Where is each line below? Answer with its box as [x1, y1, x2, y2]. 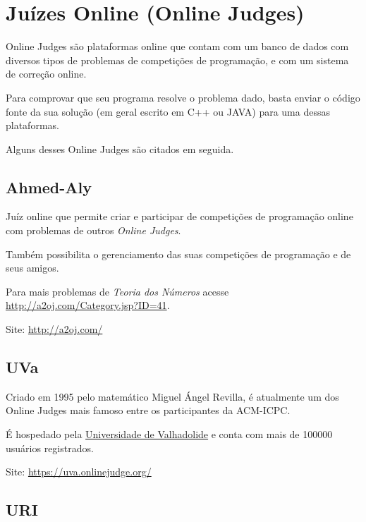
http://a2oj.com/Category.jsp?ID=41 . [6, 298, 170, 312]
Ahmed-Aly [6, 176, 92, 198]
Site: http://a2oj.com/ [6, 322, 103, 336]
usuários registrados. [6, 440, 94, 455]
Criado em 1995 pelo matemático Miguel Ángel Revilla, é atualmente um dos [6, 389, 339, 403]
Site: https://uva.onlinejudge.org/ [6, 464, 152, 479]
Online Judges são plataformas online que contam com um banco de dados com [6, 39, 349, 54]
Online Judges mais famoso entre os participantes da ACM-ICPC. [6, 403, 291, 418]
